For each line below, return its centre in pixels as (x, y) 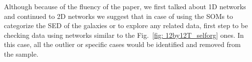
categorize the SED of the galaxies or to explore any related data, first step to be (126, 25)
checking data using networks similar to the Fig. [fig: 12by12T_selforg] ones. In (124, 35)
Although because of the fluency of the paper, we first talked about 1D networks (125, 6)
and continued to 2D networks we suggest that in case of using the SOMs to (119, 16)
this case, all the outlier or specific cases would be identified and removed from (122, 44)
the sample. (21, 54)
